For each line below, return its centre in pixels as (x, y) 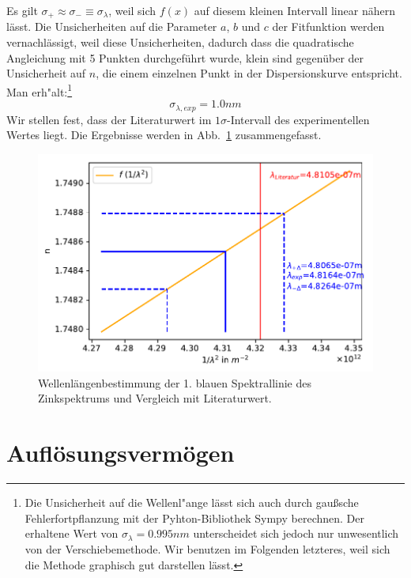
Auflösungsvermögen (121, 453)
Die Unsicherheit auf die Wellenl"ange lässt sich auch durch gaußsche (192, 502)
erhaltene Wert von (72, 533)
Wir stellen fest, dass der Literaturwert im (109, 119)
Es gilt (22, 10)
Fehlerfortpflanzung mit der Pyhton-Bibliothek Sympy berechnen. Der (195, 518)
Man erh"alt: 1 (40, 90)
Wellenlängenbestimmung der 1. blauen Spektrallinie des (175, 382)
